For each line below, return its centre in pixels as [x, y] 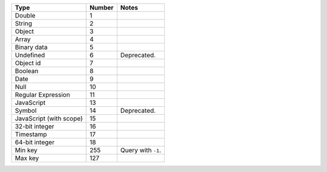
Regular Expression [42, 95]
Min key [26, 150]
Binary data [31, 47]
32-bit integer [35, 126]
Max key [27, 158]
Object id [28, 63]
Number [101, 8]
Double [25, 15]
